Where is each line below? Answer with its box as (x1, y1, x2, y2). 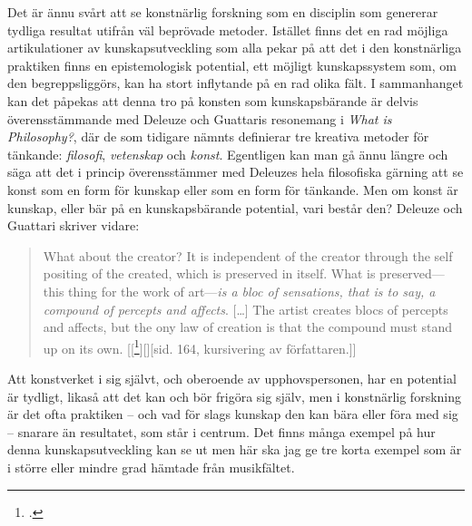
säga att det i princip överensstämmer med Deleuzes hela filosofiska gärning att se (7, 162, 464, 181)
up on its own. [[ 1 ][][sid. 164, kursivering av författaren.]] (43, 336, 357, 357)
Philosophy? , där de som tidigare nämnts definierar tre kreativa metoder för (7, 127, 429, 146)
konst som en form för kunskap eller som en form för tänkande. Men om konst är (7, 180, 458, 199)
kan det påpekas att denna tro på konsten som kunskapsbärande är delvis (7, 91, 418, 110)
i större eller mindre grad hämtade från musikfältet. (7, 457, 295, 476)
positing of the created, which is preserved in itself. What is (43, 264, 376, 283)
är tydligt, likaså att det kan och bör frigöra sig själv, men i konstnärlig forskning (7, 386, 462, 405)
